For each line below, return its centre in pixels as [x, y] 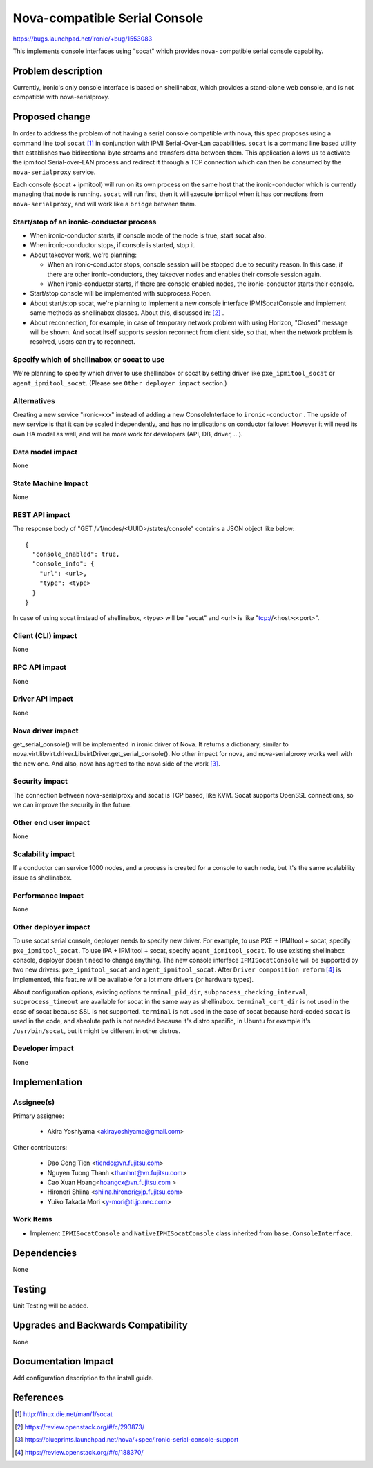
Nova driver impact [46, 731]
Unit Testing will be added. [51, 1306]
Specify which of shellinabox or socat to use [89, 360]
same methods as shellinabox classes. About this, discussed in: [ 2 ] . [127, 313]
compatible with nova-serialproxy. [61, 97]
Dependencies [45, 1253]
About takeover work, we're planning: [84, 255]
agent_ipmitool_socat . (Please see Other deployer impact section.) [120, 383]
